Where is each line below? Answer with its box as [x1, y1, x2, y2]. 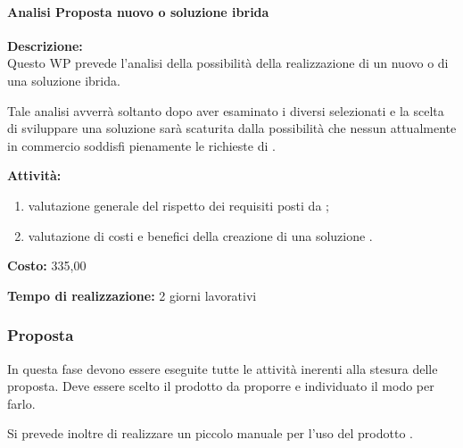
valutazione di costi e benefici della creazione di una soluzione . [28, 226, 373, 245]
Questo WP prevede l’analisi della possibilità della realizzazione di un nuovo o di [7, 54, 449, 72]
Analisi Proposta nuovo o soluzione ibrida [7, 2, 269, 21]
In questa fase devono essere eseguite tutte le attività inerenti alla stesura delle [7, 359, 438, 377]
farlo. [7, 394, 36, 412]
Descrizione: [7, 36, 83, 54]
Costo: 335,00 [7, 256, 87, 275]
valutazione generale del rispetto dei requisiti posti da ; [28, 195, 329, 214]
